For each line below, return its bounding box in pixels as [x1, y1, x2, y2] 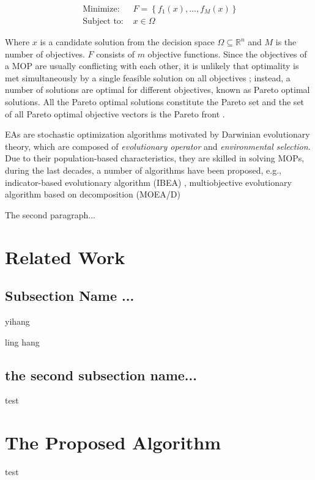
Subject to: [83, 17, 124, 26]
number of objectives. [5, 47, 85, 60]
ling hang [5, 335, 40, 348]
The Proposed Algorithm [5, 430, 221, 455]
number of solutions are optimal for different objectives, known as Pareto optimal [5, 83, 310, 96]
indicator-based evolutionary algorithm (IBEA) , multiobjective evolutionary [5, 175, 292, 188]
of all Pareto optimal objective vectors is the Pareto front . [5, 107, 225, 120]
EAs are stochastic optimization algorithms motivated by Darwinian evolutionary [5, 128, 310, 141]
